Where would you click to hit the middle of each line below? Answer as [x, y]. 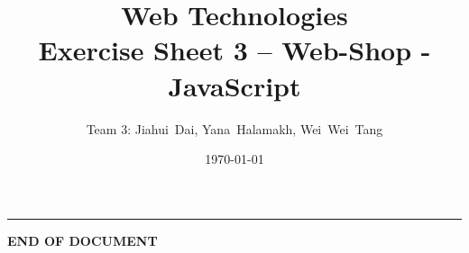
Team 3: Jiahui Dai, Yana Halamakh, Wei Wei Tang [234, 128]
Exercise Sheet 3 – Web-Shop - [234, 50]
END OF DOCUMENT [83, 240]
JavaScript [234, 85]
